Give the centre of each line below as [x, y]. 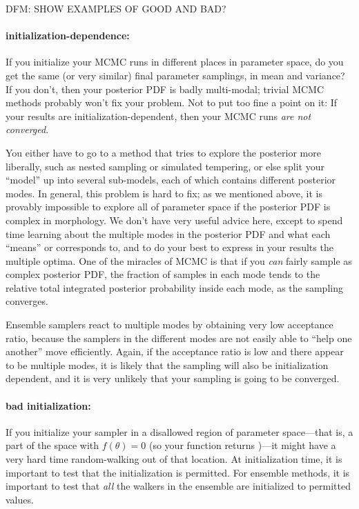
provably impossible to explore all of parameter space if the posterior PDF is [168, 207]
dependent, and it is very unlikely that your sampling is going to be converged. [173, 378]
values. [20, 499]
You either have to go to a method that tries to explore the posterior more [163, 152]
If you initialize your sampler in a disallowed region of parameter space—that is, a [179, 431]
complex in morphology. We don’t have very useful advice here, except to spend [174, 220]
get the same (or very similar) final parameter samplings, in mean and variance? [175, 75]
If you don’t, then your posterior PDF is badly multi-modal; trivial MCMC [165, 89]
